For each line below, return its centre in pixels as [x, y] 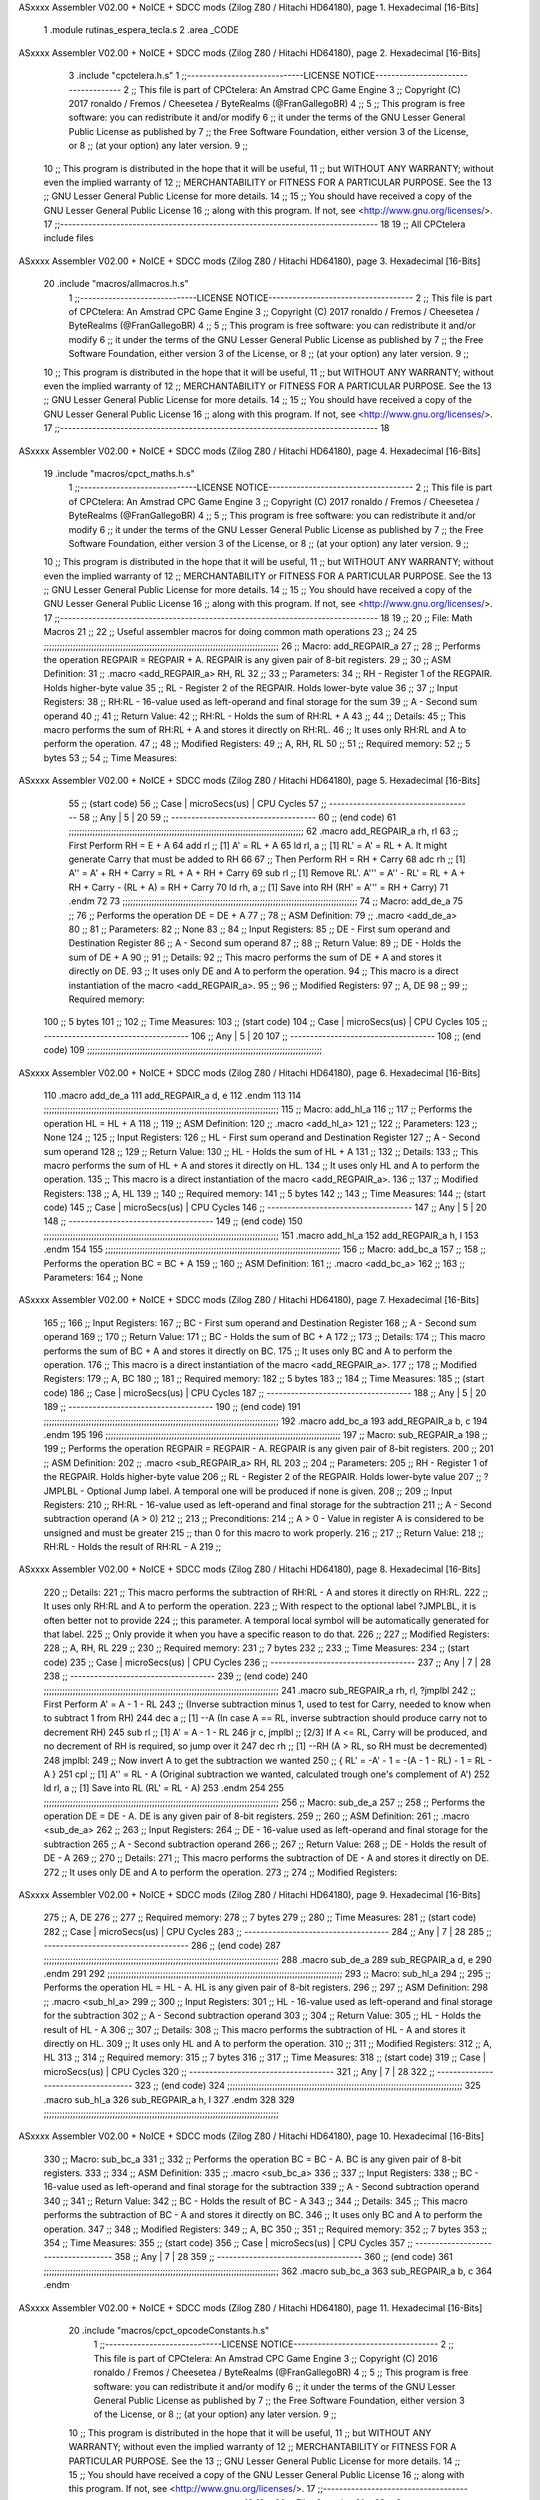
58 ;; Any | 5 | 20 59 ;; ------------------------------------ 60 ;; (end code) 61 [237, 817]
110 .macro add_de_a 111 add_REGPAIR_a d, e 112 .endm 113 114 [172, 1095]
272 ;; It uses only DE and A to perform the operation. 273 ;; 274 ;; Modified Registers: [220, 1872]
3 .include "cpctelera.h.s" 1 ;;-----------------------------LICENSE [204, 76]
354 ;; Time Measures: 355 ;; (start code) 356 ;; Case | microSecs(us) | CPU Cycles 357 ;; [228, 2243]
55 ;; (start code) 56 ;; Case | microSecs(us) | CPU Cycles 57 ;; [197, 803]
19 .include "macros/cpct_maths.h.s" [119, 473]
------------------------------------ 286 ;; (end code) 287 [162, 1946]
